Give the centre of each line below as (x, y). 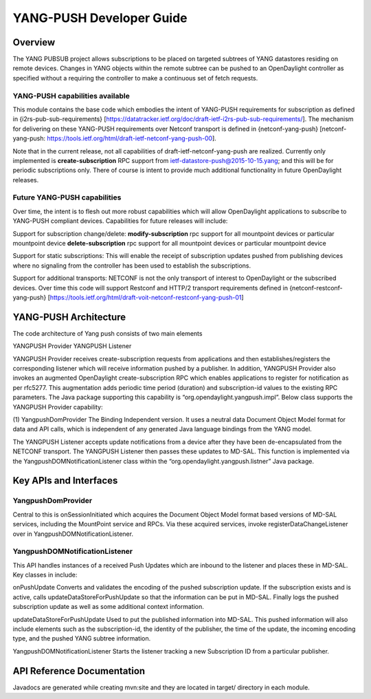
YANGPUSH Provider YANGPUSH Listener (72, 346)
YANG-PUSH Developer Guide (100, 18)
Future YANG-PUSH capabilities (67, 197)
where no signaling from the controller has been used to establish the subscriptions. (132, 266)
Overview (34, 42)
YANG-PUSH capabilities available (71, 96)
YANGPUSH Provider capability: (58, 407)
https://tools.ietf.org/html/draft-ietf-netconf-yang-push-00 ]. (132, 138)
